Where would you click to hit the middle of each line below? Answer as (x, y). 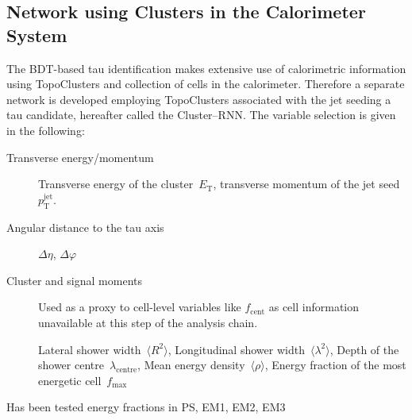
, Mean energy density (191, 365)
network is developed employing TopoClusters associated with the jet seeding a (199, 99)
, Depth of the (364, 349)
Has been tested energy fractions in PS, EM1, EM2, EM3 (146, 407)
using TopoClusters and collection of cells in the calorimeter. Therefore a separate (206, 84)
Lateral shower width (90, 349)
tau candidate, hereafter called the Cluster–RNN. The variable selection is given (201, 115)
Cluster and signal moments (74, 280)
